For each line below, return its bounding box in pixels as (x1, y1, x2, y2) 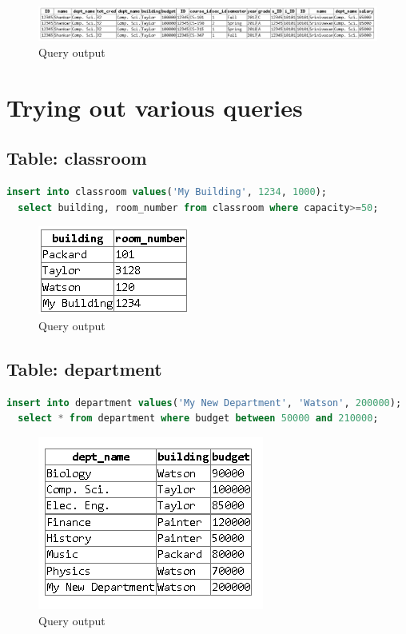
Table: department (6, 357, 162, 381)
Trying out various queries (6, 90, 303, 123)
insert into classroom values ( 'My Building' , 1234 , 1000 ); (6, 186, 327, 198)
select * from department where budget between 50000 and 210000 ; (18, 413, 379, 425)
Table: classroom (6, 146, 147, 170)
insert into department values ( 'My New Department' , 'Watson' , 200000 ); (6, 397, 402, 409)
